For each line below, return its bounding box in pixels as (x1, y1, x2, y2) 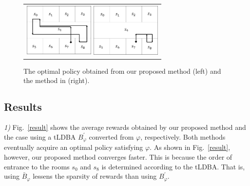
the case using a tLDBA (4, 131, 76, 142)
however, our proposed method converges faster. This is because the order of (4, 151, 232, 162)
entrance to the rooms (4, 161, 70, 171)
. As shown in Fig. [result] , (150, 142, 231, 152)
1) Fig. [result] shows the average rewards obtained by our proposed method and (4, 122, 246, 132)
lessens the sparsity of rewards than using (33, 171, 157, 181)
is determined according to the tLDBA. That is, (101, 161, 245, 171)
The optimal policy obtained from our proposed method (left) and (23, 65, 221, 76)
